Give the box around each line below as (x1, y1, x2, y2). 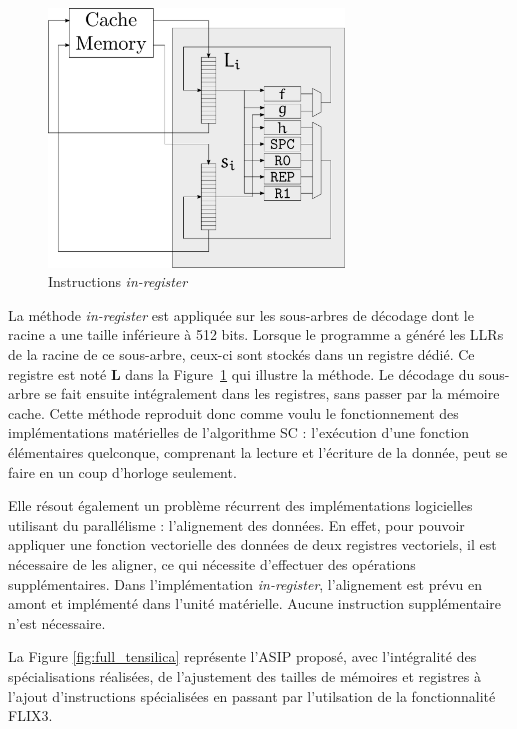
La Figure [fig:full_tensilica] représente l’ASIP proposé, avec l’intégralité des (8, 646, 477, 667)
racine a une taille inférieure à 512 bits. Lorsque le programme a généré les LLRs (8, 324, 504, 345)
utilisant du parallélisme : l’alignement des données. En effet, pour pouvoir (8, 514, 465, 535)
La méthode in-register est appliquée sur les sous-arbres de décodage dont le (8, 304, 474, 325)
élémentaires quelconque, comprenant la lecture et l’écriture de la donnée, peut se (8, 442, 508, 463)
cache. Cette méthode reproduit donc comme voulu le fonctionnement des (8, 402, 459, 423)
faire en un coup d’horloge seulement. (8, 461, 237, 482)
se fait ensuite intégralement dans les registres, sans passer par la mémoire (44, 383, 500, 404)
